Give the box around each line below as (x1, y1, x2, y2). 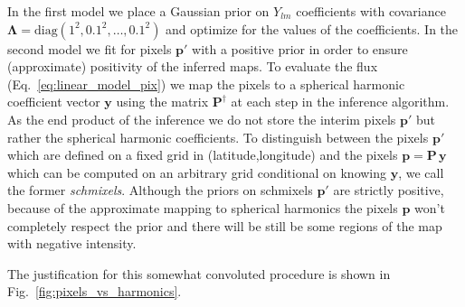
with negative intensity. (7, 234, 137, 253)
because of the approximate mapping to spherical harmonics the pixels (7, 198, 398, 217)
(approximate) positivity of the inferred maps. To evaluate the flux (7, 57, 378, 76)
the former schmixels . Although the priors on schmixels (7, 181, 313, 200)
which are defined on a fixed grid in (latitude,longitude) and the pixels (7, 145, 398, 164)
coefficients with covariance (296, 2, 446, 20)
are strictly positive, (333, 181, 444, 200)
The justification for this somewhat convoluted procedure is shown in (7, 264, 391, 283)
